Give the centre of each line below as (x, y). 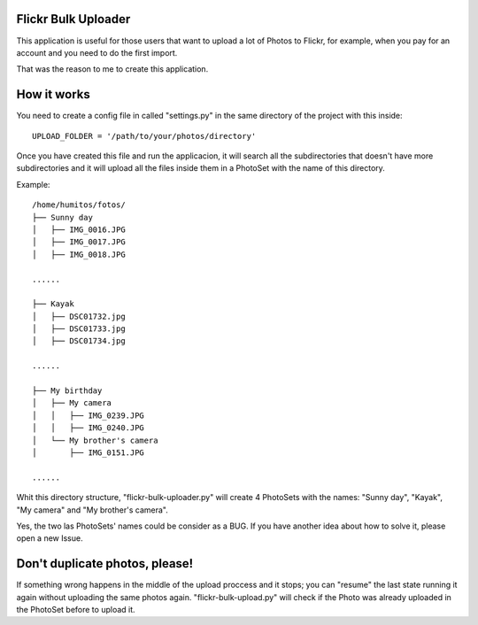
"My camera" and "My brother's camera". (92, 510)
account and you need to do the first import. (97, 52)
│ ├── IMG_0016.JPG (79, 229)
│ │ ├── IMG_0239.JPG (89, 415)
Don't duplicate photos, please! (105, 563)
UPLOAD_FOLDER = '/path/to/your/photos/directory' (144, 136)
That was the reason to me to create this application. (112, 69)
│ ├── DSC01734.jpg (79, 341)
